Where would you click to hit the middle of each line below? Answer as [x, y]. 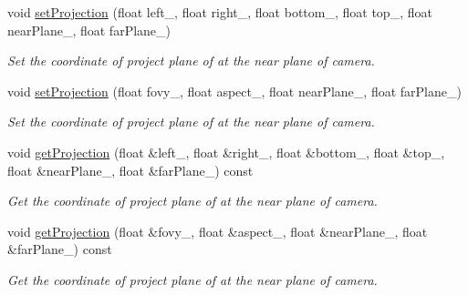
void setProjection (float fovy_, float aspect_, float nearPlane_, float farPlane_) [234, 91]
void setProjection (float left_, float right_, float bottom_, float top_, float [220, 12]
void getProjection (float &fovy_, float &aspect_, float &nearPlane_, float [218, 231]
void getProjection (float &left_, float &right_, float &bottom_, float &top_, [226, 152]
